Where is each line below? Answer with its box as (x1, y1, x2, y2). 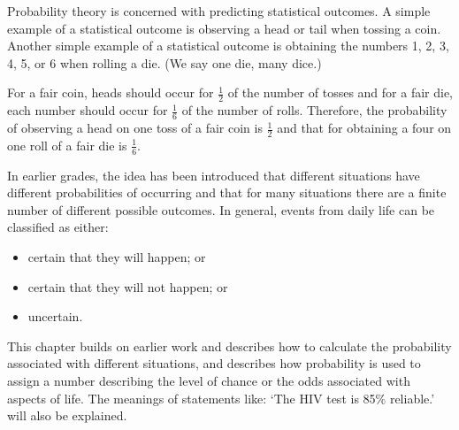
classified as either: (7, 218, 109, 236)
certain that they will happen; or (27, 248, 206, 266)
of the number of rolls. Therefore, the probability (181, 101, 448, 119)
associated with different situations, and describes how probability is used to (7, 354, 421, 372)
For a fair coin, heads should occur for (7, 83, 214, 102)
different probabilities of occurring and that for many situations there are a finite (7, 183, 447, 202)
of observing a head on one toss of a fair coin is (7, 119, 263, 137)
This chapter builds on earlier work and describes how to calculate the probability (7, 336, 452, 355)
